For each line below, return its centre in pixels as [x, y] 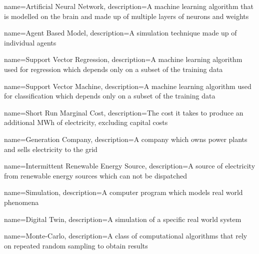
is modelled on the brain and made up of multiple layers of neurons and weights [126, 16]
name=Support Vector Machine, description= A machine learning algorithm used [128, 86]
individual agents [30, 42]
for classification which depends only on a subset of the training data [110, 96]
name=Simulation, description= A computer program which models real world [123, 192]
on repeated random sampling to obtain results [76, 245]
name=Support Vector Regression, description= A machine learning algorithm [123, 59]
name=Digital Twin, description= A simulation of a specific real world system [123, 219]
